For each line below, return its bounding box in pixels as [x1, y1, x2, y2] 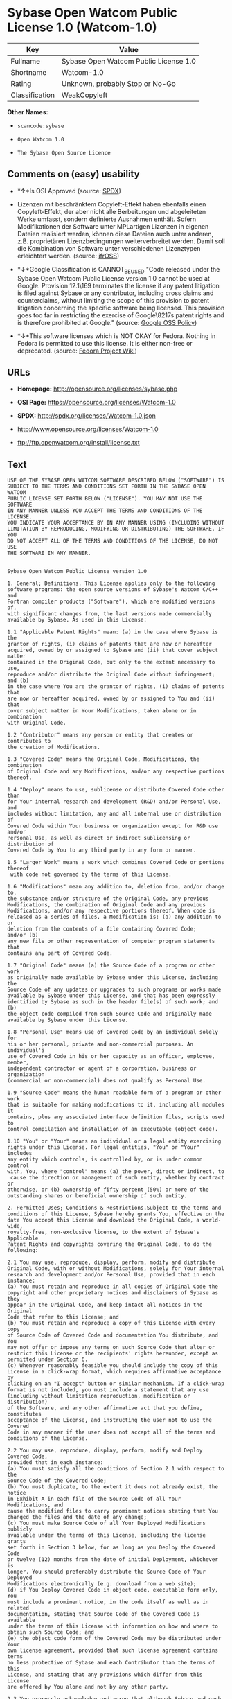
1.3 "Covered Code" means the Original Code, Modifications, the [7, 756, 199, 763]
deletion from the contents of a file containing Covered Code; [7, 926, 197, 933]
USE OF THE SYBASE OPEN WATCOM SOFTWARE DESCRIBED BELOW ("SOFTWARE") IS [7, 477, 225, 484]
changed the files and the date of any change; [7, 1514, 148, 1521]
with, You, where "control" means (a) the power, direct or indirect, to [7, 1168, 225, 1175]
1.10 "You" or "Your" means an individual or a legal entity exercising [7, 1138, 222, 1145]
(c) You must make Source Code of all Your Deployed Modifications [7, 1520, 206, 1527]
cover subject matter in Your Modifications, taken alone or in [7, 707, 197, 714]
